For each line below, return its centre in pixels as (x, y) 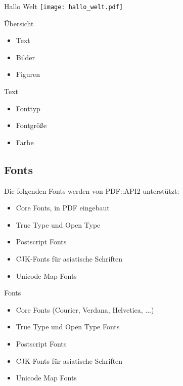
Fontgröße (31, 125)
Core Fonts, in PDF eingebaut (63, 208)
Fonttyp (28, 108)
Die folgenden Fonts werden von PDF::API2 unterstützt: (92, 190)
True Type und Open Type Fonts (68, 327)
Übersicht (19, 23)
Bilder (25, 57)
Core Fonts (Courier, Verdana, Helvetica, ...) (85, 309)
